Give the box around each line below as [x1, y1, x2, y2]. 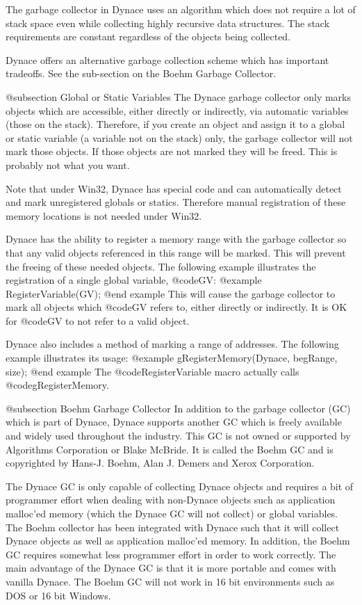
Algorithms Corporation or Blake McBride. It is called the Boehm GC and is [6, 442, 334, 456]
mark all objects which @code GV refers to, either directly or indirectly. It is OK [6, 300, 347, 314]
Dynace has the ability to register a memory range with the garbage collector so [6, 232, 347, 246]
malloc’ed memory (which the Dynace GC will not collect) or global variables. [6, 506, 338, 520]
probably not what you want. [6, 157, 130, 172]
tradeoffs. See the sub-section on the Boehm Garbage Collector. [6, 66, 277, 81]
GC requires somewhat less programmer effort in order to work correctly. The [6, 547, 336, 561]
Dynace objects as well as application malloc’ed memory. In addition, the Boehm [6, 533, 350, 548]
